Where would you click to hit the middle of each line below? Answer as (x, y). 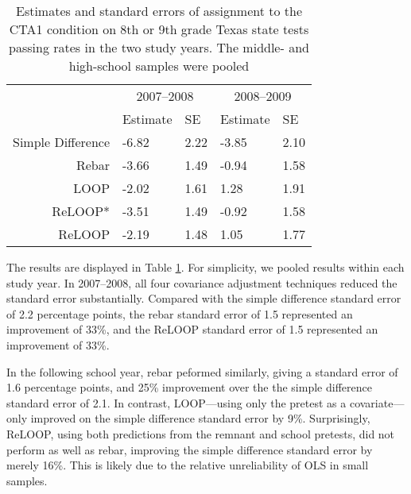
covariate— (377, 402)
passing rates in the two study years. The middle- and (159, 47)
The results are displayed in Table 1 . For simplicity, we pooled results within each (205, 267)
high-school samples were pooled (159, 66)
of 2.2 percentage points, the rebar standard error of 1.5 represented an (180, 313)
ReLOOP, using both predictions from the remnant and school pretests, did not (201, 433)
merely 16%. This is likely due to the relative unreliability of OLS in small (188, 465)
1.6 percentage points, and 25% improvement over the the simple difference (189, 387)
